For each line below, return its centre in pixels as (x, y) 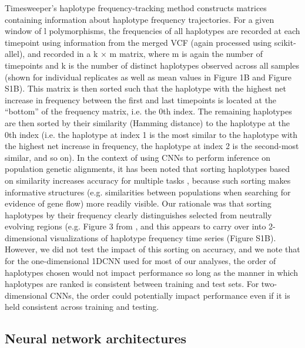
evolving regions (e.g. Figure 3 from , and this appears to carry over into (135, 226)
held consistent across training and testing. (82, 307)
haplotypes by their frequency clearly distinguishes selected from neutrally (138, 214)
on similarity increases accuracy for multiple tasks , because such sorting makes (148, 180)
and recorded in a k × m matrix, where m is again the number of (145, 54)
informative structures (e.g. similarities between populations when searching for (148, 192)
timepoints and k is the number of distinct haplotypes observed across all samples (152, 65)
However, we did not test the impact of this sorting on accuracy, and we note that (152, 249)
